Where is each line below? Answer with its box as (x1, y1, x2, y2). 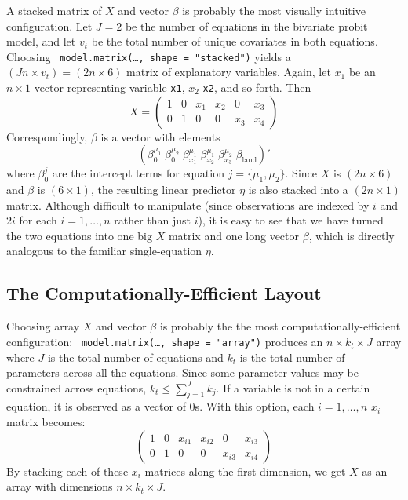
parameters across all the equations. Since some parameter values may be (6, 364, 359, 381)
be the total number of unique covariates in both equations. (91, 33, 378, 49)
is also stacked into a (248, 181, 348, 198)
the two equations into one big (6, 227, 152, 243)
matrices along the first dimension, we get (144, 462, 346, 479)
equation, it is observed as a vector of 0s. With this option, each (6, 398, 315, 414)
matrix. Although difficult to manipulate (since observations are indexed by (6, 196, 370, 213)
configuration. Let (6, 17, 93, 34)
